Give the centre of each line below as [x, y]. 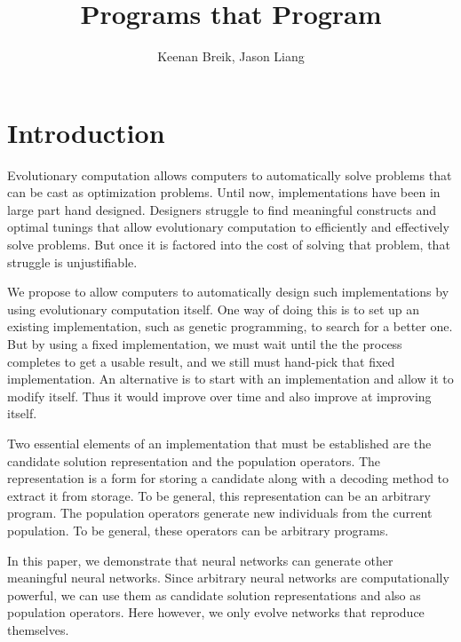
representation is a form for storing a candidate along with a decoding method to [228, 478]
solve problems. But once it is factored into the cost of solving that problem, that [229, 245]
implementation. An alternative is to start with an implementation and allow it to [230, 379]
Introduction [86, 132]
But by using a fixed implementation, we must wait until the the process [205, 344]
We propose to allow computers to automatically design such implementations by [228, 292]
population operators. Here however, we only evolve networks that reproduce [216, 612]
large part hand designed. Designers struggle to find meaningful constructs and [222, 209]
